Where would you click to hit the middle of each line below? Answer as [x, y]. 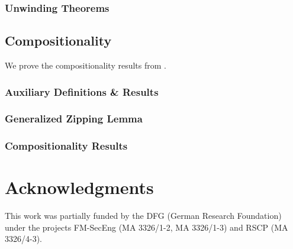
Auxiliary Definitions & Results [82, 91]
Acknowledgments [79, 187]
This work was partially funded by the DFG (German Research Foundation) [143, 216]
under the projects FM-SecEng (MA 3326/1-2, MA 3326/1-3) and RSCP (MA [146, 227]
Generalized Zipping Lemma [74, 119]
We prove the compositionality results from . [86, 65]
